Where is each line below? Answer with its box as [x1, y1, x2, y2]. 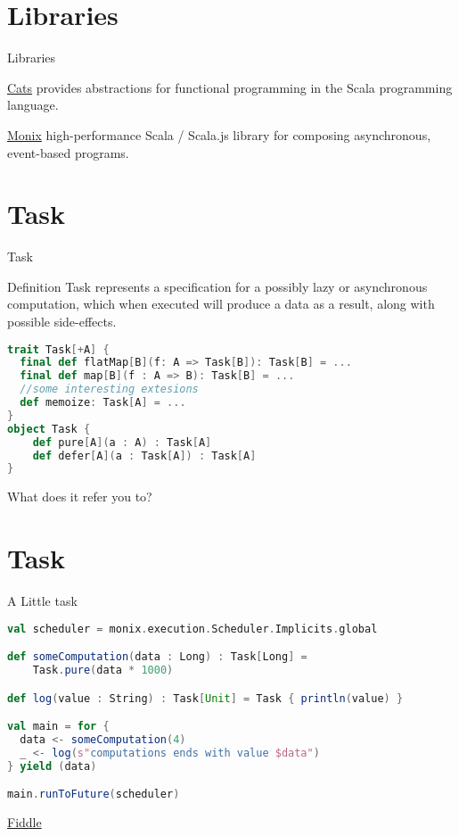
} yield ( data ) [7, 759, 97, 773]
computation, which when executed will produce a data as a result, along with [7, 294, 435, 313]
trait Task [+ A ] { [7, 343, 110, 356]
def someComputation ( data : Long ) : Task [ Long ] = [7, 650, 307, 664]
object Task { [7, 422, 91, 435]
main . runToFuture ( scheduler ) [7, 788, 180, 801]
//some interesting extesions [20, 383, 199, 396]
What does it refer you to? [7, 487, 152, 506]
